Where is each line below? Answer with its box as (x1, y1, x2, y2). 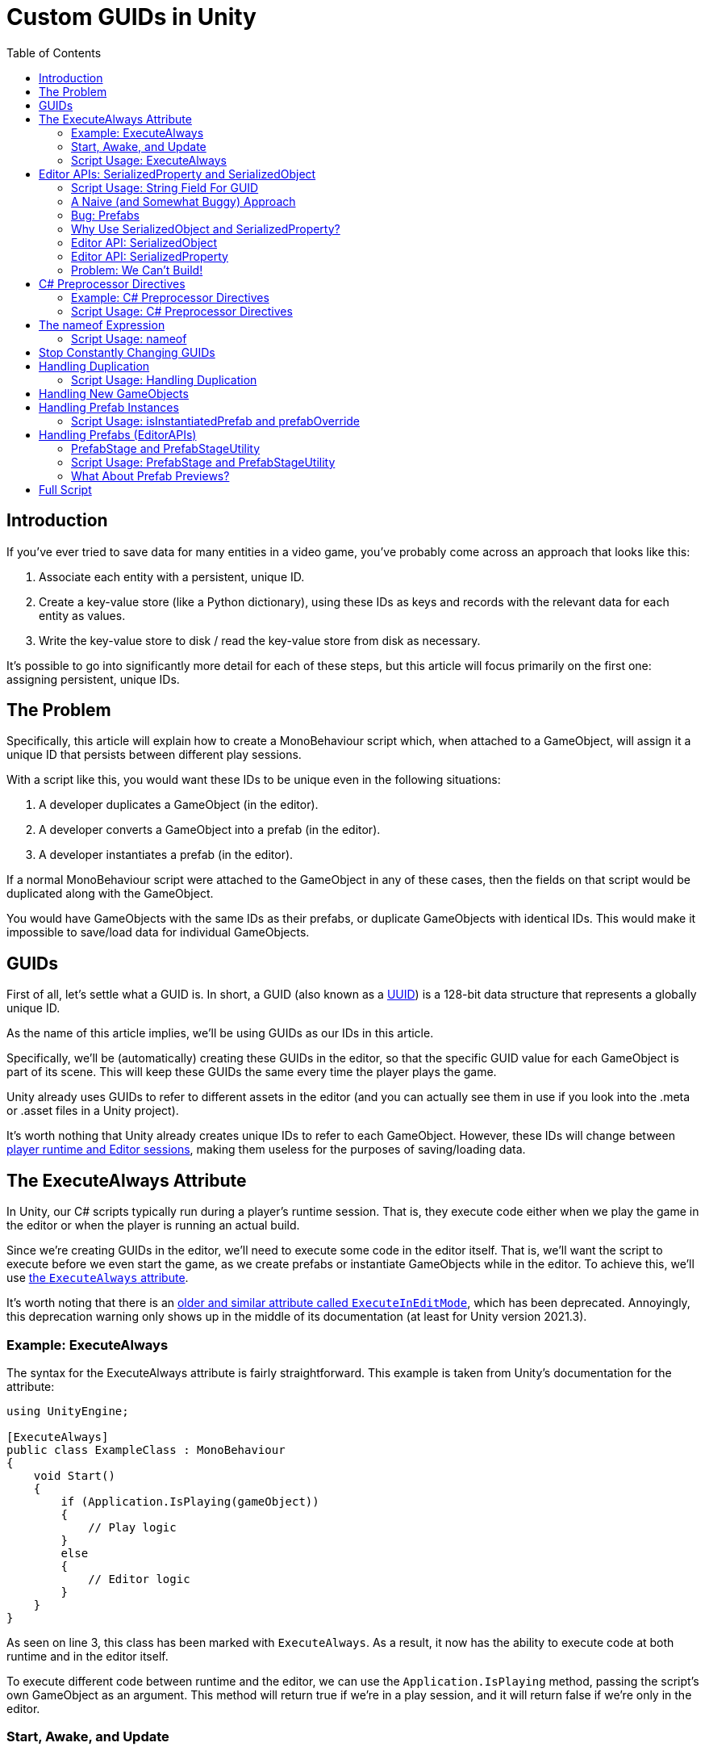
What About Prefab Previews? (71, 468, 230, 483)
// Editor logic (88, 1572, 190, 1586)
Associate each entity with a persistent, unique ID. (39, 569, 305, 584)
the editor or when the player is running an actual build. (6, 1218, 300, 1233)
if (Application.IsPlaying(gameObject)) (60, 1494, 319, 1508)
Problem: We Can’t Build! (71, 262, 203, 277)
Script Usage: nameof (71, 331, 187, 346)
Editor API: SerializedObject (71, 235, 218, 249)
